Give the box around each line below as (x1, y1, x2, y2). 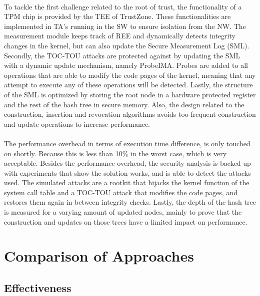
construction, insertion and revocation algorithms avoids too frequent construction (4, 109, 256, 119)
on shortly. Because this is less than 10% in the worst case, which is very (4, 148, 227, 158)
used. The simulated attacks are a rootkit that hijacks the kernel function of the (4, 177, 249, 188)
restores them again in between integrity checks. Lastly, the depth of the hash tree (4, 197, 256, 207)
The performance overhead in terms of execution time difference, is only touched (4, 138, 250, 148)
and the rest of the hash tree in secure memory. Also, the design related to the (4, 99, 244, 109)
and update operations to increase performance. (4, 118, 150, 129)
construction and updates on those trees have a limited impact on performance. (4, 216, 247, 227)
